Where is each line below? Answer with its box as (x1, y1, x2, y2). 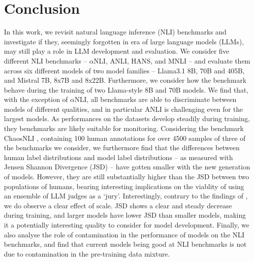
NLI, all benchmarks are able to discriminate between (74, 94, 237, 104)
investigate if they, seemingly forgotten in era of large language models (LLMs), (4, 36, 244, 46)
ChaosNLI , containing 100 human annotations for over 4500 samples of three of (4, 132, 246, 143)
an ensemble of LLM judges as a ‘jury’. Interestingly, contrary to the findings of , (4, 191, 248, 201)
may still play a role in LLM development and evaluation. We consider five (4, 46, 229, 56)
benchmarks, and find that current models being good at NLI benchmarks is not (4, 239, 247, 249)
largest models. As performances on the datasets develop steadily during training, (4, 113, 250, 124)
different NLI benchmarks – (4, 55, 87, 65)
